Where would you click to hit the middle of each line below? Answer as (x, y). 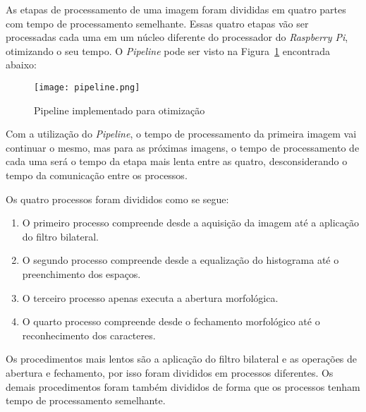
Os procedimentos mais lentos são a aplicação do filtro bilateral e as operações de (182, 359)
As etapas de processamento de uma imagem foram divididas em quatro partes (176, 9)
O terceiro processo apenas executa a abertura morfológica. (150, 297)
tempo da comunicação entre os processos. (97, 175)
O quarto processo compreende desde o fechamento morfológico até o (171, 321)
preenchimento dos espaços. (81, 273)
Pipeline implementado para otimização (120, 110)
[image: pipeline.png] (87, 87)
